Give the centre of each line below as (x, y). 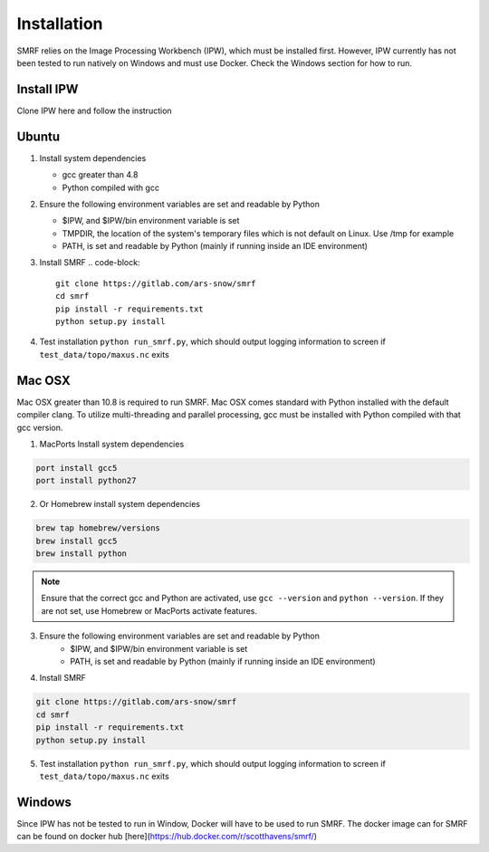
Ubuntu (38, 136)
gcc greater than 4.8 (100, 175)
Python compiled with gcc (111, 187)
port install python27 (86, 481)
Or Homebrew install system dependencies (120, 504)
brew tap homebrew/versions (98, 528)
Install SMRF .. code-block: (90, 263)
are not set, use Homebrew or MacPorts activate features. (149, 610)
